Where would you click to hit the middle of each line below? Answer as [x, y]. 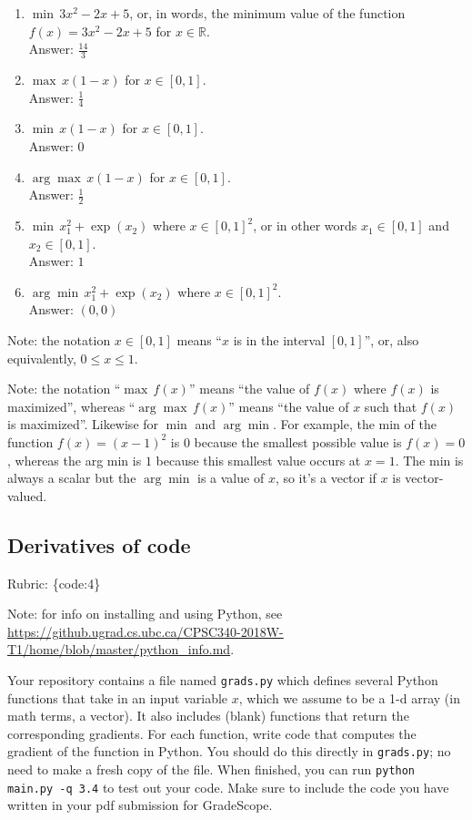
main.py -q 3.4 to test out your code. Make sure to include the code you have [228, 787]
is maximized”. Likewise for [83, 424]
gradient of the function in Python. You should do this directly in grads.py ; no [229, 751]
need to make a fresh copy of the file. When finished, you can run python [211, 769]
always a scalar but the [72, 478]
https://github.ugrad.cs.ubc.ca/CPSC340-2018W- [146, 631]
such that [391, 406]
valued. [27, 495]
